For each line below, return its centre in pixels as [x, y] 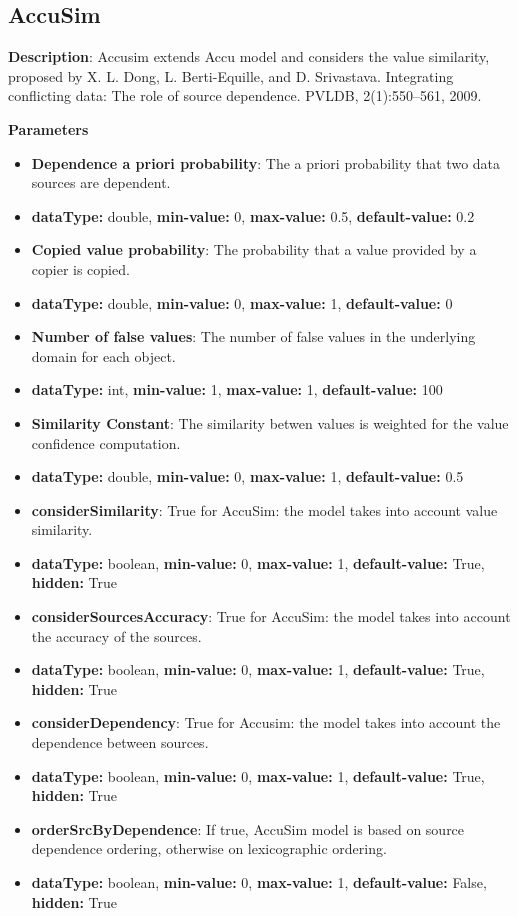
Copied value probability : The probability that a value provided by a [254, 249]
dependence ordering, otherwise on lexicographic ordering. [209, 848]
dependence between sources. [120, 742]
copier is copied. [80, 268]
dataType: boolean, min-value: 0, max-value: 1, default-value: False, [259, 882]
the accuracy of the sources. [116, 635]
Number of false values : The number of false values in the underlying [253, 336]
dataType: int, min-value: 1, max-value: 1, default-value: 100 [237, 389]
